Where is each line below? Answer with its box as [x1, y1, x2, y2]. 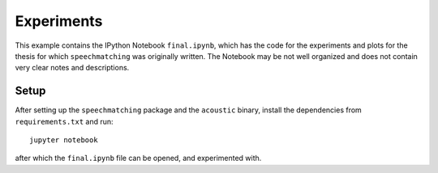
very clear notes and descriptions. [15, 63, 130, 73]
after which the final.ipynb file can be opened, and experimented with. [15, 154, 262, 163]
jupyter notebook [29, 136, 98, 145]
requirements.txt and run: [15, 116, 114, 126]
